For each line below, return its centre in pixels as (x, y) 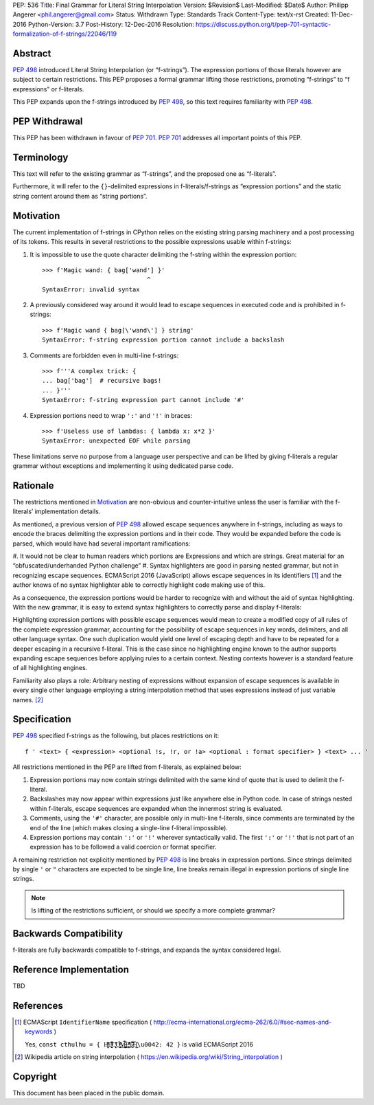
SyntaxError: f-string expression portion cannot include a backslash (163, 340)
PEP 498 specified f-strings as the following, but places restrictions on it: (116, 736)
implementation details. (68, 511)
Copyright (35, 1076)
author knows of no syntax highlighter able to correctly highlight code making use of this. (139, 585)
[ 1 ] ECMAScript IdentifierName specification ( (83, 1022)
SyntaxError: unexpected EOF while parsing (116, 441)
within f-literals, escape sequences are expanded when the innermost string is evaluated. (156, 808)
